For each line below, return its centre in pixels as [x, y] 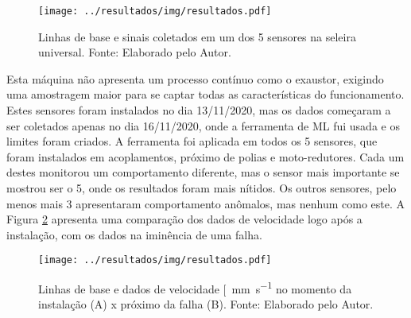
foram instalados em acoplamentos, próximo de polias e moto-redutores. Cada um [205, 156]
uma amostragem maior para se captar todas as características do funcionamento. [205, 94]
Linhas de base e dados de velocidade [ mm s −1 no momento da [195, 287]
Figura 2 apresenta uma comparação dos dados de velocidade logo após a [184, 219]
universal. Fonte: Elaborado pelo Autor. [135, 52]
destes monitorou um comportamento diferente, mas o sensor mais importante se [203, 172]
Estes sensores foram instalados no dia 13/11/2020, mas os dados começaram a [199, 110]
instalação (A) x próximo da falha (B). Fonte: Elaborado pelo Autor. [206, 304]
